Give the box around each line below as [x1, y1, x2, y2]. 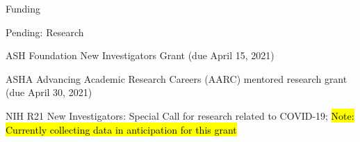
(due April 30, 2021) [6, 85, 92, 100]
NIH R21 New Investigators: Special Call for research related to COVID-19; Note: [6, 108, 354, 123]
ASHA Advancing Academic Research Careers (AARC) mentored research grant [6, 71, 347, 86]
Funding [6, 1, 41, 15]
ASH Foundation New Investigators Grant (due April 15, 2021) [6, 48, 275, 63]
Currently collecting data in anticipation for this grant [6, 122, 237, 136]
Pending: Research [6, 24, 84, 39]
